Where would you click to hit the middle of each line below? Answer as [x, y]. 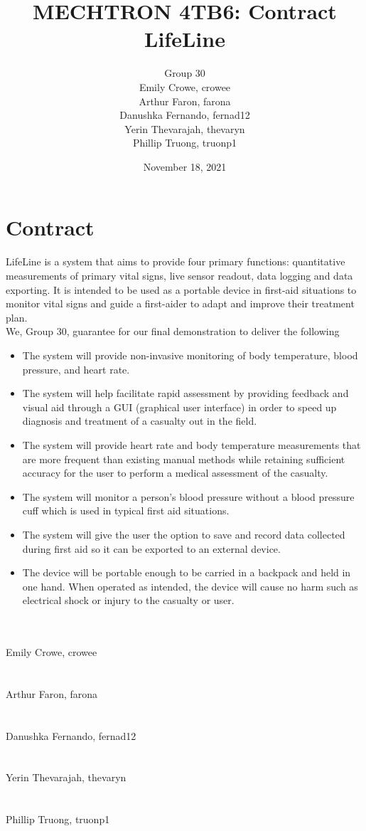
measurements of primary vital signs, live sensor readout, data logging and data [179, 275]
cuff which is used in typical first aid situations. [126, 510]
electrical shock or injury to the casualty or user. [128, 600]
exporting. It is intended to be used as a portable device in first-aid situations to [181, 289]
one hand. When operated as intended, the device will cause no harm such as [190, 586]
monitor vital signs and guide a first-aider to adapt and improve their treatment [180, 303]
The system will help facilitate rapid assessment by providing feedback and [185, 393]
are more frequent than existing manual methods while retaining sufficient [184, 459]
